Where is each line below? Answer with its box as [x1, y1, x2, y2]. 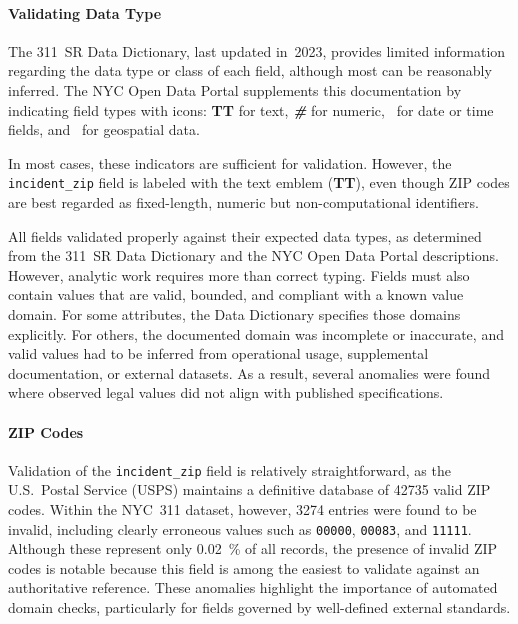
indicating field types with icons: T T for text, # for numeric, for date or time [8, 99, 494, 120]
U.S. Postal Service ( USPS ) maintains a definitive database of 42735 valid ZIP [8, 479, 491, 500]
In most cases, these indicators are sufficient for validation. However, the [8, 152, 452, 173]
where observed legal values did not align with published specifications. [8, 382, 444, 403]
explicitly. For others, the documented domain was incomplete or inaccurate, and [8, 323, 504, 344]
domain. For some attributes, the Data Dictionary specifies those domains [8, 303, 461, 324]
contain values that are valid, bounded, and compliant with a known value [8, 284, 464, 305]
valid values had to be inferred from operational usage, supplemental [8, 343, 429, 364]
